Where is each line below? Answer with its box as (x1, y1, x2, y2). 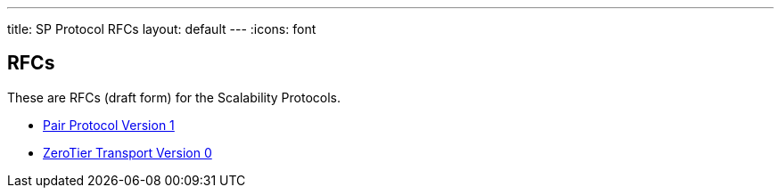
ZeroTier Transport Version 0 (43, 144, 212, 160)
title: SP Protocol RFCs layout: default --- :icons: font (7, 21, 317, 37)
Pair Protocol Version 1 (43, 117, 175, 133)
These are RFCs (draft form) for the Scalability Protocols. (7, 89, 341, 105)
